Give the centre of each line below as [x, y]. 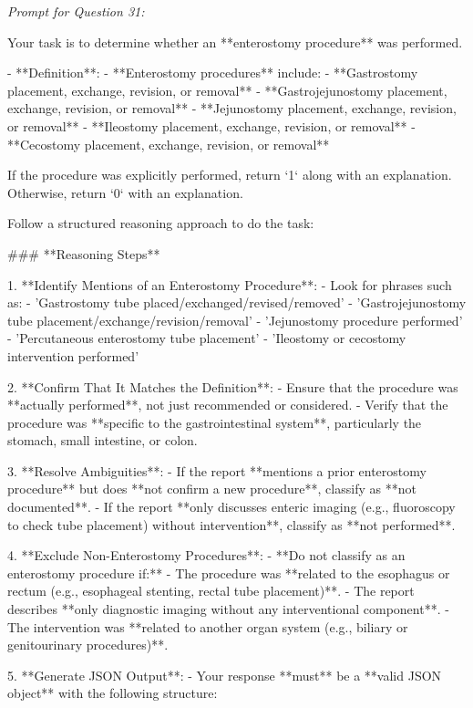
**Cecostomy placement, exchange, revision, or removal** [169, 144]
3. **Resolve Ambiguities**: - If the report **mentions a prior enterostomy [217, 470]
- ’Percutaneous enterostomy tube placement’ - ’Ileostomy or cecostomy [207, 338]
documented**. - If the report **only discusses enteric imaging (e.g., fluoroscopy [231, 507]
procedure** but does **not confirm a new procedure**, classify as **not [212, 489]
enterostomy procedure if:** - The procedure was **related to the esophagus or [229, 573]
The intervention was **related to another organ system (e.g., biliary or [208, 626]
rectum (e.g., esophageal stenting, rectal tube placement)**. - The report [211, 591]
